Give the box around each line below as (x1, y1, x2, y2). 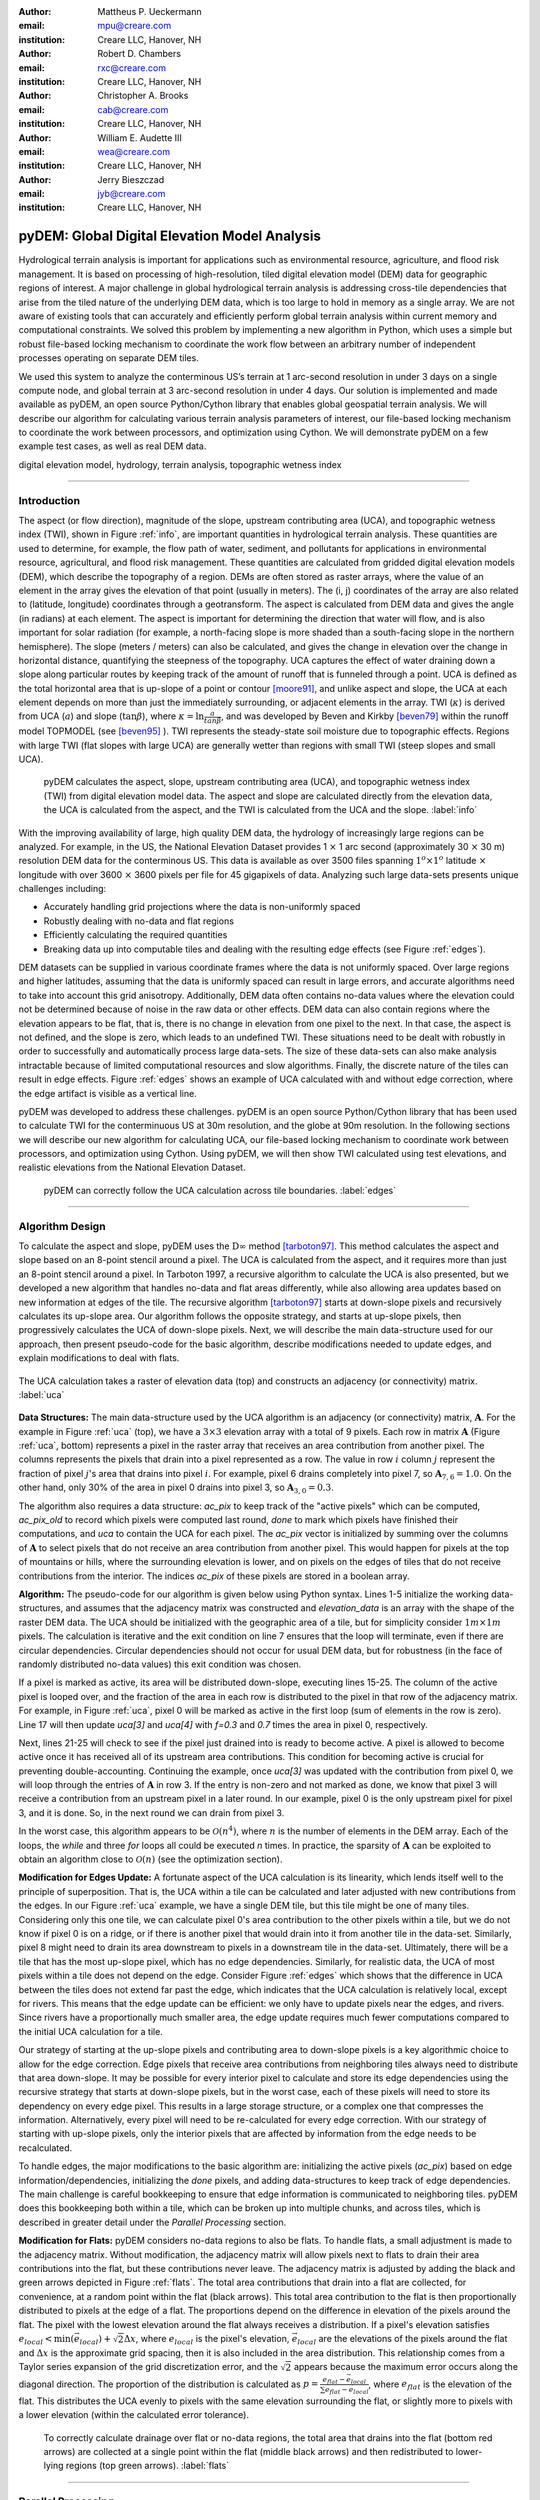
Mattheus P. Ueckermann (97, 6, 202, 17)
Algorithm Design (18, 1219, 106, 1233)
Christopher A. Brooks (97, 90, 189, 102)
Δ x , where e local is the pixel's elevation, (123, 2332, 290, 2347)
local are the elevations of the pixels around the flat (296, 2332, 508, 2347)
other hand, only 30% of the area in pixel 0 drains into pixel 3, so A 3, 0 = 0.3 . (18, 1481, 334, 1496)
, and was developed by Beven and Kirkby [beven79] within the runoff (220, 710, 509, 722)
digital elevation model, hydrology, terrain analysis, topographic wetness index (18, 458, 342, 470)
